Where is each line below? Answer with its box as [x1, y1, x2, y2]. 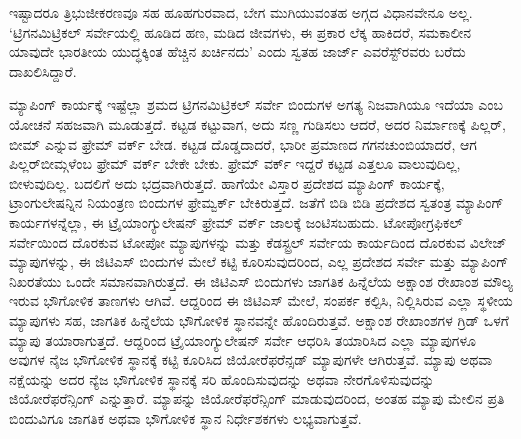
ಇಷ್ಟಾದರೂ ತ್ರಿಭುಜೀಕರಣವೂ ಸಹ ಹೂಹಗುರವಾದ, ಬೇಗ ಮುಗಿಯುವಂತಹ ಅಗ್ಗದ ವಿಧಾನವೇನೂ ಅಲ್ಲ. [9, 2, 473, 22]
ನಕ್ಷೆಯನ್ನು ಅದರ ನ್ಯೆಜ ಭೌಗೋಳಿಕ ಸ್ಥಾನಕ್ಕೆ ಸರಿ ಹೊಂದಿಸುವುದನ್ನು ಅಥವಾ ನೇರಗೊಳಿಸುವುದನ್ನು [9, 368, 435, 389]
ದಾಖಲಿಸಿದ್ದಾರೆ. [9, 60, 77, 81]
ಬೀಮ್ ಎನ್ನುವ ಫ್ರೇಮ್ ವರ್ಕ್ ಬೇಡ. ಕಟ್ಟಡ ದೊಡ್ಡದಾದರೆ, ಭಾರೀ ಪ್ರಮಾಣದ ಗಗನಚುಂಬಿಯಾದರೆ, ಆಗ [9, 133, 477, 154]
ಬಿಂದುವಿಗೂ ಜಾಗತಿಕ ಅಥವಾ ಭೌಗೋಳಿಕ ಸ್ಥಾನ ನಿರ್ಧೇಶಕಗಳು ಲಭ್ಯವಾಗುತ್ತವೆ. [9, 407, 362, 428]
